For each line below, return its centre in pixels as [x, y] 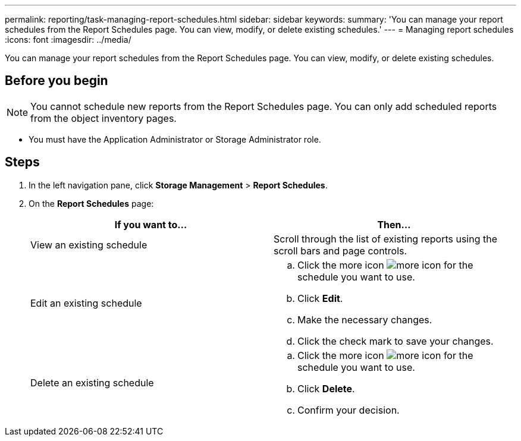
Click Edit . [320, 298]
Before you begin [57, 81]
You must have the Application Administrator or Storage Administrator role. [175, 139]
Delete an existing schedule [92, 382]
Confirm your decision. [349, 410]
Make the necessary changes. [365, 319]
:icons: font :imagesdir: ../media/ [68, 40]
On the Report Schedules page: [91, 203]
